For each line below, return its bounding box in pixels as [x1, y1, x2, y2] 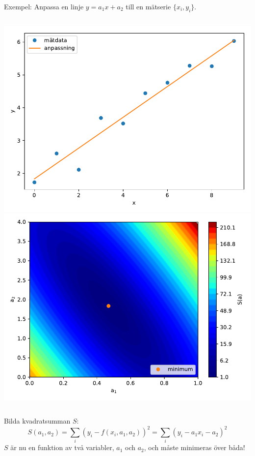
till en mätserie [126, 1, 171, 11]
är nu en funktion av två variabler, [10, 442, 114, 453]
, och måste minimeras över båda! [144, 442, 245, 453]
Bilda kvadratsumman [4, 415, 71, 426]
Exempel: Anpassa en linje [4, 1, 84, 11]
